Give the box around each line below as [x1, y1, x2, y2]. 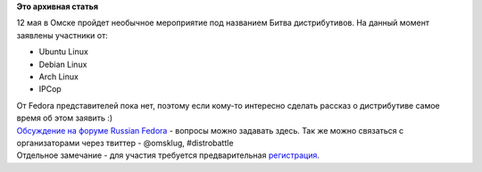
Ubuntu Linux [38, 46, 88, 57]
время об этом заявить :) [16, 112, 113, 124]
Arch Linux [38, 71, 79, 82]
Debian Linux [38, 59, 87, 70]
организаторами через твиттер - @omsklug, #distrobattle [16, 137, 234, 148]
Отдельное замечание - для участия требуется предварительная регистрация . [16, 150, 320, 160]
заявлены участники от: [16, 29, 108, 40]
